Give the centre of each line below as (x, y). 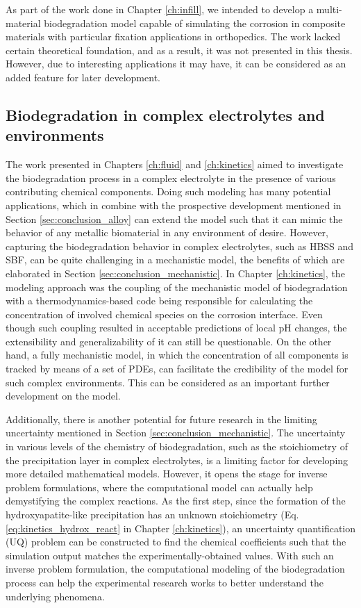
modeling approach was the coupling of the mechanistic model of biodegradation (177, 287)
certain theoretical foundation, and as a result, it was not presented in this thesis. (179, 50)
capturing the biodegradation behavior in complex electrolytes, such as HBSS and (180, 246)
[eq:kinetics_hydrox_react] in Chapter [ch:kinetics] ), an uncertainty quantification (181, 528)
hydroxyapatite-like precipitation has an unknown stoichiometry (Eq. (152, 514)
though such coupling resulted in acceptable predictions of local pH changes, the (176, 328)
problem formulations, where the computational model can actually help (159, 487)
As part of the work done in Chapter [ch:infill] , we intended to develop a (160, 9)
